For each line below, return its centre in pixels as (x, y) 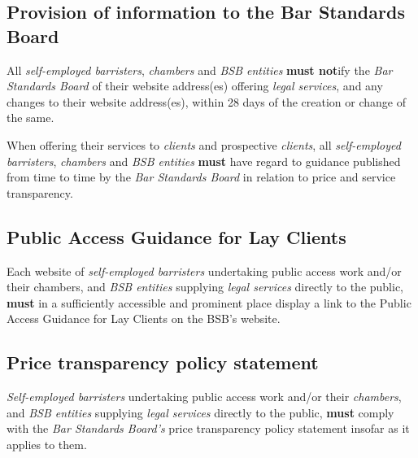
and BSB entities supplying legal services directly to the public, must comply (200, 412)
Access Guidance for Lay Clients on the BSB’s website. (144, 318)
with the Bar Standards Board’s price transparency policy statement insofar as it (208, 428)
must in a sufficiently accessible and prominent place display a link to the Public (209, 302)
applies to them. (47, 444)
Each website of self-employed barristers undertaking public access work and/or (204, 270)
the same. (30, 118)
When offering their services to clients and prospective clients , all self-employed (204, 144)
